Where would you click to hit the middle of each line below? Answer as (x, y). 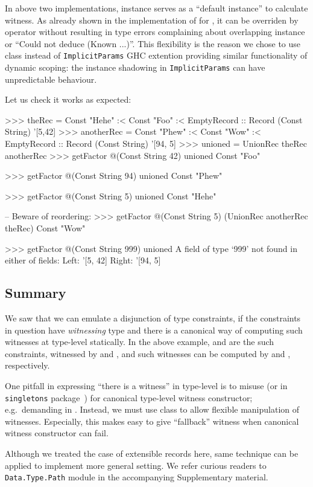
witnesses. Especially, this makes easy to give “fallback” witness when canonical (152, 421)
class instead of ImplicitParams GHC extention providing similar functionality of (156, 55)
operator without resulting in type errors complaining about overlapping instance (155, 32)
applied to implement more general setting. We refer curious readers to (136, 465)
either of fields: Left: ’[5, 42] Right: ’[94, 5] (83, 260)
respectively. (27, 365)
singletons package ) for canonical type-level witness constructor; (129, 397)
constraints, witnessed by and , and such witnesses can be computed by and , (148, 353)
